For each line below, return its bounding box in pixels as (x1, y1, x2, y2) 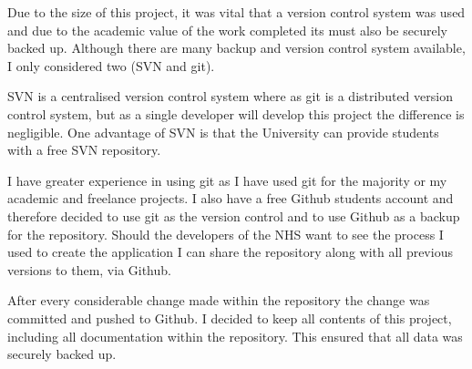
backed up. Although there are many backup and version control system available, (7, 38, 466, 57)
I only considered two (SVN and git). (7, 56, 215, 75)
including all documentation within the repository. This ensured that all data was (7, 326, 463, 345)
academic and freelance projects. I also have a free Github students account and (7, 189, 454, 208)
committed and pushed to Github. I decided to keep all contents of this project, (7, 308, 452, 327)
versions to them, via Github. (7, 260, 171, 279)
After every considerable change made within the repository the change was (7, 291, 430, 310)
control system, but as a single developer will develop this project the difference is (7, 104, 465, 123)
